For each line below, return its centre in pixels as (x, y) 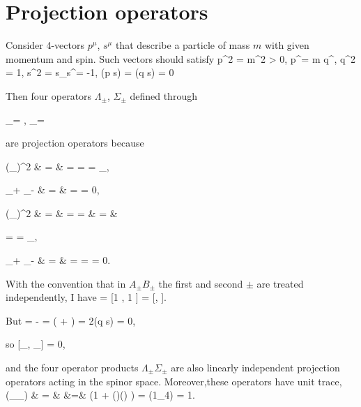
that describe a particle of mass (183, 45)
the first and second (201, 283)
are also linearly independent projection (255, 368)
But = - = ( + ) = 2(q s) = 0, (71, 320)
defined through (163, 95)
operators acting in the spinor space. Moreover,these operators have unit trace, (174, 381)
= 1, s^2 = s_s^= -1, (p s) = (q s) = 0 (90, 72)
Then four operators (49, 95)
